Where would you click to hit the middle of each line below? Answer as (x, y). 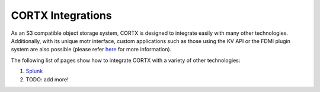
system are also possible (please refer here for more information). (91, 50)
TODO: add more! (47, 79)
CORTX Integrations (61, 15)
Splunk (34, 71)
